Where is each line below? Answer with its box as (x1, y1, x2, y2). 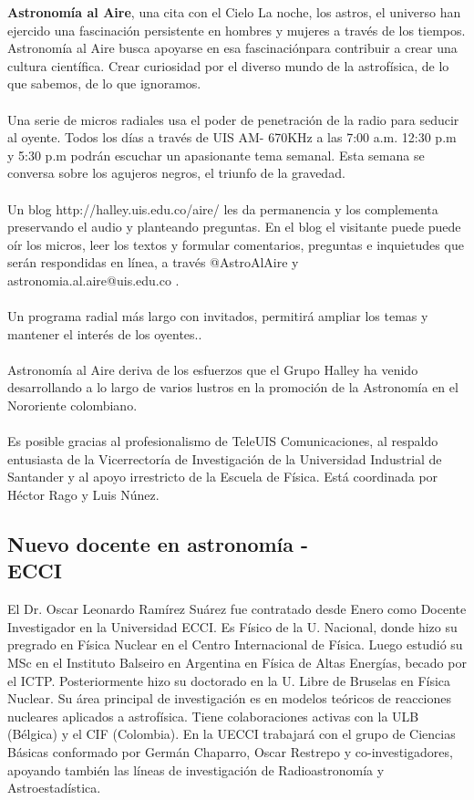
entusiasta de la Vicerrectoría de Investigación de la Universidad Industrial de (7, 449, 442, 468)
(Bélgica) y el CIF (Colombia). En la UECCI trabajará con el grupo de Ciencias (7, 724, 456, 743)
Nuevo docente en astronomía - (7, 530, 309, 558)
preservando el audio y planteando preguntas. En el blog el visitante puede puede (7, 217, 461, 236)
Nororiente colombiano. (7, 396, 138, 415)
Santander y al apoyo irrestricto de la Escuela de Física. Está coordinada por (7, 467, 438, 486)
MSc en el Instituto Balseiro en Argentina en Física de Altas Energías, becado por (7, 653, 467, 671)
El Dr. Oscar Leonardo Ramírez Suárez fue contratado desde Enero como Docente (7, 599, 467, 618)
